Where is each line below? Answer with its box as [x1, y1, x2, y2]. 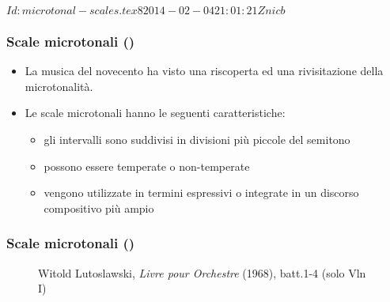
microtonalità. [25, 77, 93, 94]
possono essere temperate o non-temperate [44, 157, 250, 174]
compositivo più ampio [44, 199, 154, 216]
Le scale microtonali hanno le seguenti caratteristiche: [25, 104, 286, 121]
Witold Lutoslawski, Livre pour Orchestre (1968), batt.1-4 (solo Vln [38, 264, 366, 281]
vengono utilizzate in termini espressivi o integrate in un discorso [44, 184, 359, 201]
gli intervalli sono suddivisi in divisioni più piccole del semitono [44, 131, 350, 147]
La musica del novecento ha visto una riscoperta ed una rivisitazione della [25, 62, 384, 79]
